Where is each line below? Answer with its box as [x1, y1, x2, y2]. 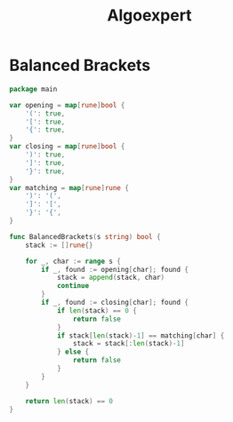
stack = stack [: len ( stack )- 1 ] [72, 339, 185, 348]
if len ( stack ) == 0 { [56, 306, 138, 315]
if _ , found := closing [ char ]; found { [41, 299, 189, 307]
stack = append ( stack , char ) [56, 273, 165, 283]
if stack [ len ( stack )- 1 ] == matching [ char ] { [56, 330, 225, 340]
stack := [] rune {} [25, 241, 93, 250]
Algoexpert [106, 5, 193, 26]
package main [9, 84, 58, 93]
